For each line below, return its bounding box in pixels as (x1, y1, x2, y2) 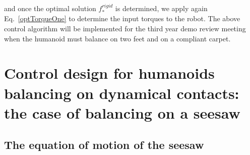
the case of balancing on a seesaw (4, 102, 240, 123)
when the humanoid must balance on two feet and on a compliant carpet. (4, 33, 231, 43)
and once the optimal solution (4, 3, 96, 13)
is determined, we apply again (115, 3, 208, 13)
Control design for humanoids (4, 63, 215, 83)
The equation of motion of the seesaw (4, 137, 204, 152)
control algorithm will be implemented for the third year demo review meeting (4, 23, 246, 34)
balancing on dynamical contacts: (4, 82, 239, 103)
